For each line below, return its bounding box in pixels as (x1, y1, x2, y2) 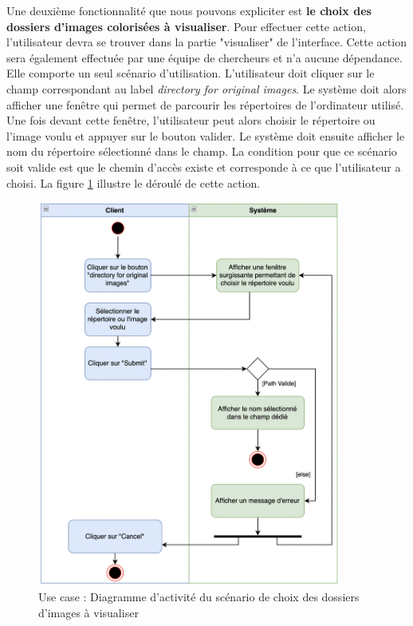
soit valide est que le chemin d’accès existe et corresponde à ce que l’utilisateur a (6, 158, 401, 175)
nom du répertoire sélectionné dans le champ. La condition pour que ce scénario (6, 143, 397, 160)
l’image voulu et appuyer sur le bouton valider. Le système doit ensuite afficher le (6, 127, 405, 144)
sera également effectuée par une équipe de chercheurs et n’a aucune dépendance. (6, 49, 403, 65)
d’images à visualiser (38, 604, 139, 621)
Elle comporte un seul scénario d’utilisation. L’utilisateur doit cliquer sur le (6, 65, 375, 81)
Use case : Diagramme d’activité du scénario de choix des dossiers (38, 588, 360, 605)
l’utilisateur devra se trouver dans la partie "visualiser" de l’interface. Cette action (6, 34, 407, 50)
